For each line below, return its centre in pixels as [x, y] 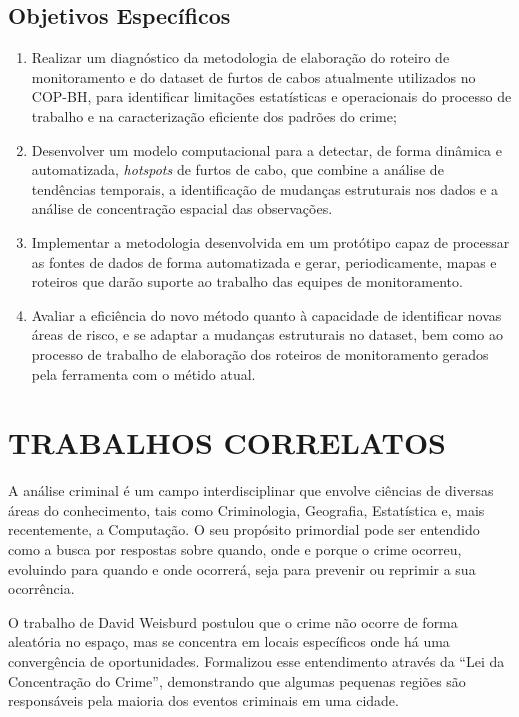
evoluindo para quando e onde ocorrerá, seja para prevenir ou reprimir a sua [242, 568]
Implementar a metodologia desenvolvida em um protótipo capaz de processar [270, 241]
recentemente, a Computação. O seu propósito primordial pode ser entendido [244, 529]
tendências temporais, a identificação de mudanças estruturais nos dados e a [264, 188]
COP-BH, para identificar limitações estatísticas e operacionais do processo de [271, 96]
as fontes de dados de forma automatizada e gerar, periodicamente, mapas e [264, 261]
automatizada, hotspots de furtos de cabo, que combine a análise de [237, 169]
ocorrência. [41, 588]
